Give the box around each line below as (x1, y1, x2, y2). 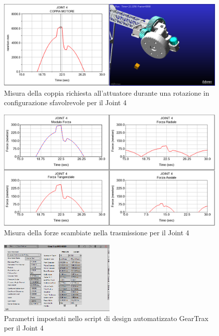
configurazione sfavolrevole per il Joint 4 (4, 97, 127, 108)
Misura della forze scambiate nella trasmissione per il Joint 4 (4, 227, 190, 238)
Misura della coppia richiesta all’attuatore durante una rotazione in (4, 87, 210, 98)
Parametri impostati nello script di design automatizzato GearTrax (4, 313, 209, 323)
